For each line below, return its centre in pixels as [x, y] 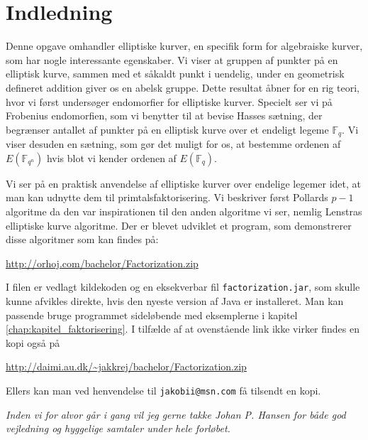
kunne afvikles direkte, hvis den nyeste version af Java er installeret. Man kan [175, 300]
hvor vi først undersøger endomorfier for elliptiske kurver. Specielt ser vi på [169, 101]
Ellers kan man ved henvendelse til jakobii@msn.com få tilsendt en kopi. [163, 390]
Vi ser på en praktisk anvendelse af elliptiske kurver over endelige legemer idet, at [184, 183]
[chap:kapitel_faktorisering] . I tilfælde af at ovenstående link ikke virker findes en [183, 329]
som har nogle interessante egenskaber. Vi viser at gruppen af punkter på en [172, 59]
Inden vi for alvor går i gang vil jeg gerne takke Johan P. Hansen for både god [176, 414]
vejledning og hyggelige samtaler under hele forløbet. [118, 428]
